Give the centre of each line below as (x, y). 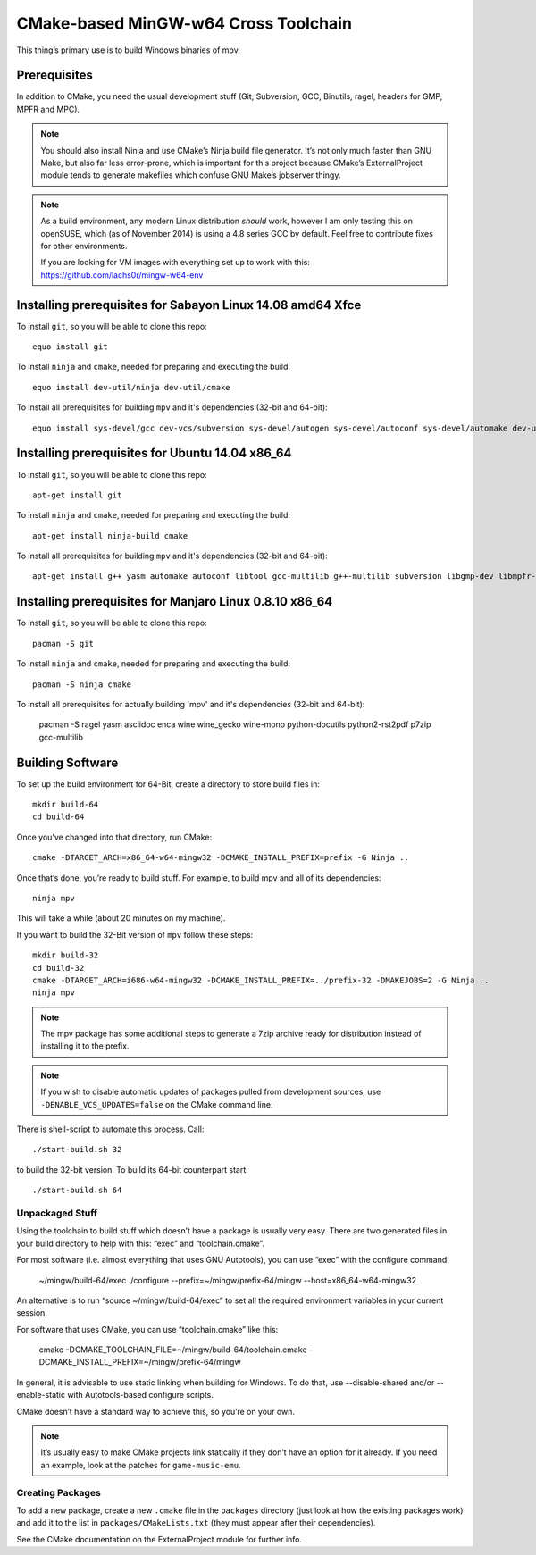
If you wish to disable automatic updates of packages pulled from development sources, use (211, 1092)
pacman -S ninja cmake (82, 684)
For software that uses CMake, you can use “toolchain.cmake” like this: (147, 1329)
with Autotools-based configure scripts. (141, 1395)
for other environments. (84, 246)
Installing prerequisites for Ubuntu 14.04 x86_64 (154, 453)
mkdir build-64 (66, 805)
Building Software (67, 762)
